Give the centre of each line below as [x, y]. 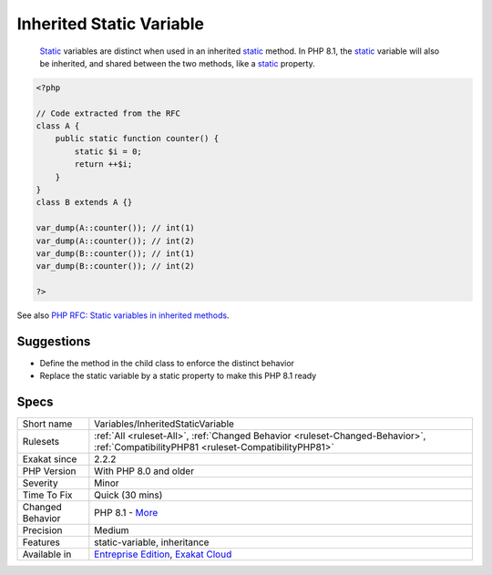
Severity [40, 483]
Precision [42, 530]
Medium [112, 530]
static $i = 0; [108, 151]
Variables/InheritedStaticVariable [164, 424]
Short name [47, 424]
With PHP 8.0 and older [144, 471]
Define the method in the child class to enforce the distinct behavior [167, 364]
